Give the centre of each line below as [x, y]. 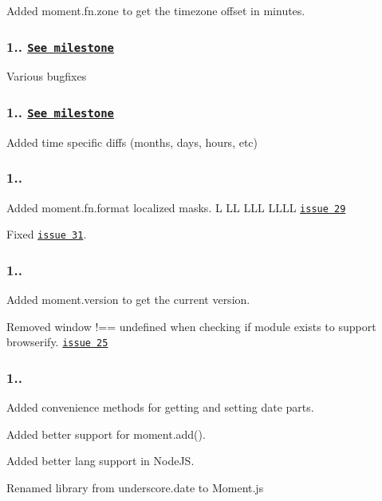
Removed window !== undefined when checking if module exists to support [191, 326]
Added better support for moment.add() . [106, 434]
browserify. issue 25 [57, 342]
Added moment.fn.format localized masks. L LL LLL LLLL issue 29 [176, 207]
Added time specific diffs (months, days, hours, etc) [132, 142]
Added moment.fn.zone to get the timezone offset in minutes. [156, 10]
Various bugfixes [47, 76]
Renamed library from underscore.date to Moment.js [135, 487]
